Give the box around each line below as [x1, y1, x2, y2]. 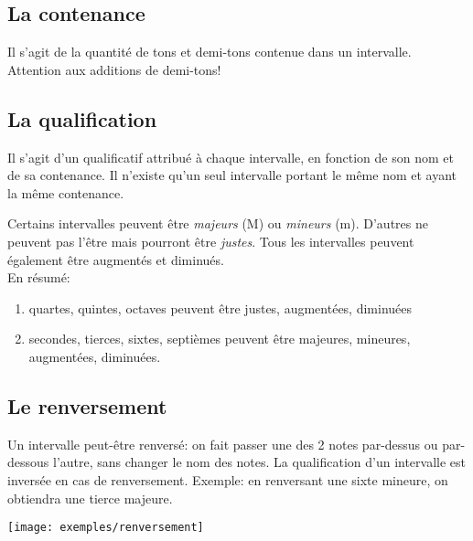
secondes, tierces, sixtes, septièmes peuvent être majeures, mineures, [28, 329, 411, 348]
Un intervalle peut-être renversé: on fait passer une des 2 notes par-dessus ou [7, 434, 438, 453]
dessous [7, 452, 49, 472]
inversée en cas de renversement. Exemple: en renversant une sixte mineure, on [7, 470, 448, 489]
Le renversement [7, 391, 167, 419]
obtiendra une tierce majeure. [7, 488, 173, 507]
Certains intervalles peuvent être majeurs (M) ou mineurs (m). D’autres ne [7, 214, 428, 233]
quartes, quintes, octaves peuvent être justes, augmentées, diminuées [28, 298, 413, 317]
